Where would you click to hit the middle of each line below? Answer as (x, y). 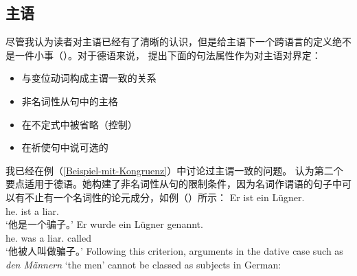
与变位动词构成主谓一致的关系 (89, 78)
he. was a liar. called (48, 237)
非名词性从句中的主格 (70, 101)
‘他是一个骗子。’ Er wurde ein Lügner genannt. (104, 224)
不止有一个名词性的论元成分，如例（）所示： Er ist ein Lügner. (164, 197)
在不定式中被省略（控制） (79, 124)
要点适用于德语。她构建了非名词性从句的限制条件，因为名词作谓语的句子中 (174, 184)
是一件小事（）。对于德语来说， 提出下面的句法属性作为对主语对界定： (163, 55)
